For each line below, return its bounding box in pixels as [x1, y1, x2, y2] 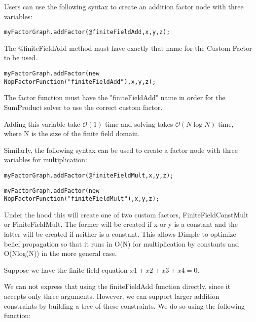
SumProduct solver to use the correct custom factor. [4, 102, 163, 112]
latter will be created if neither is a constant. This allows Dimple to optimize [4, 229, 236, 239]
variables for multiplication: [4, 154, 87, 165]
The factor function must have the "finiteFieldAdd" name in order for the [4, 92, 225, 103]
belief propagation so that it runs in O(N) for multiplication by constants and [4, 238, 239, 249]
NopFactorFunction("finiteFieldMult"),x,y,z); [4, 195, 159, 203]
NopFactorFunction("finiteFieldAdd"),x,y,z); [4, 78, 156, 85]
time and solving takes [105, 118, 173, 129]
